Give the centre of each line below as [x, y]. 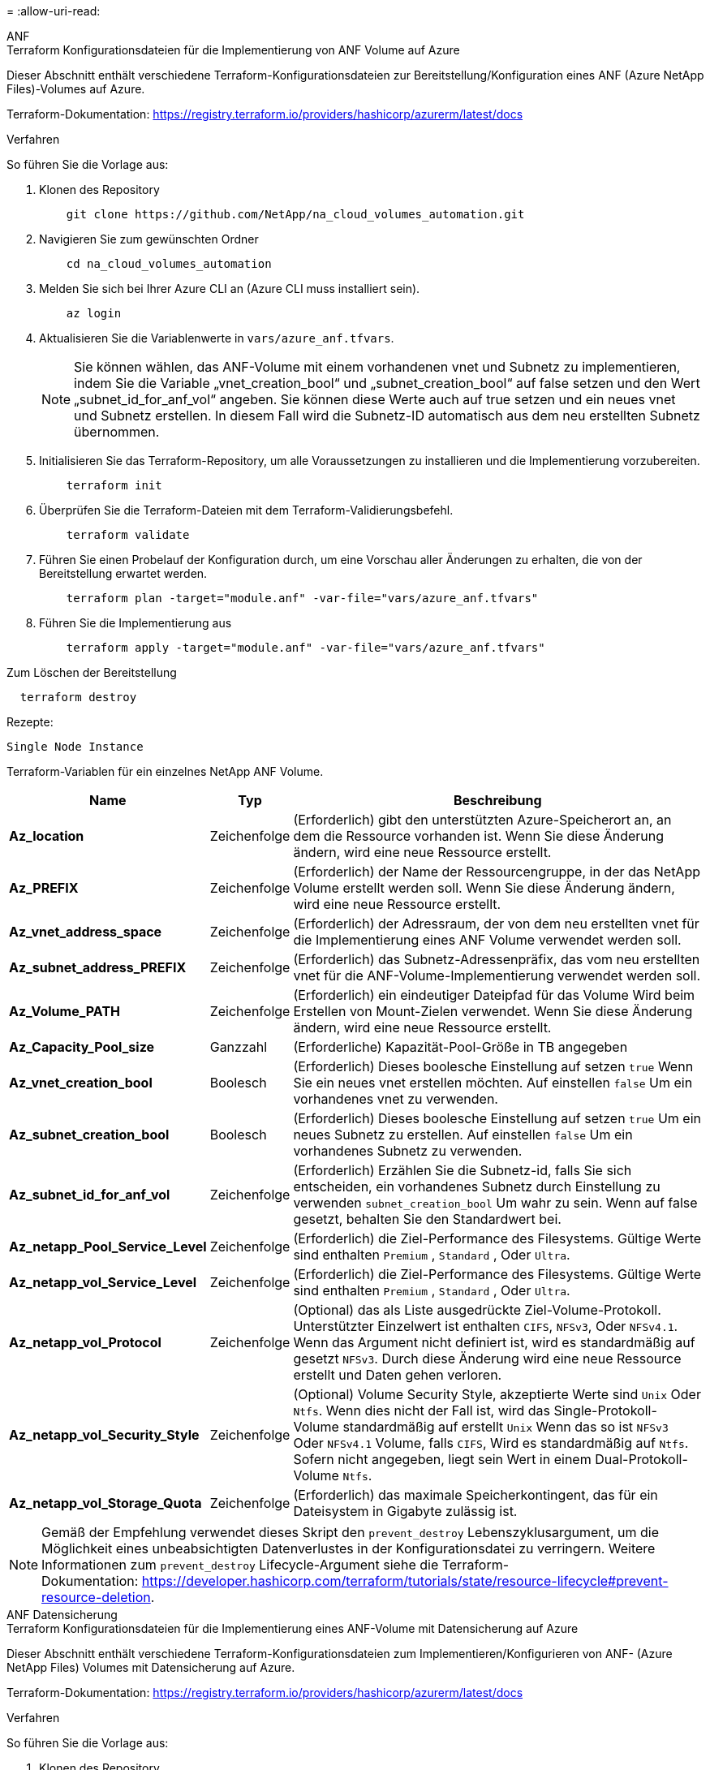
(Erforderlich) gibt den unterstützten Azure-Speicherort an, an [482, 820]
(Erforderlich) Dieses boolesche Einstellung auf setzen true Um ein [497, 1118]
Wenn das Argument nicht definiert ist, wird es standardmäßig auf [494, 1342]
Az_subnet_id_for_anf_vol [90, 1195]
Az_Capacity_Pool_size [82, 1047]
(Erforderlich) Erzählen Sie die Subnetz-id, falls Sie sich [463, 1170]
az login [94, 313]
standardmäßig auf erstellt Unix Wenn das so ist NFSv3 [506, 1427]
